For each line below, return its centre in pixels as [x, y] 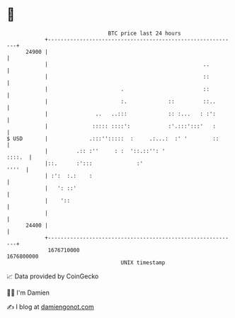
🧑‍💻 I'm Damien [28, 293]
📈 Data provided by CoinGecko [53, 276]
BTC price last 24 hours [144, 33]
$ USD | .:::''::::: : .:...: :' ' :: [113, 138]
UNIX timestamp [143, 262]
